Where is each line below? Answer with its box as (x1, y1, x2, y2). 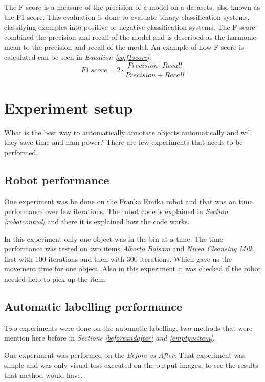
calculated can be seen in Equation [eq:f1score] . (4, 51, 151, 62)
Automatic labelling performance (4, 298, 182, 314)
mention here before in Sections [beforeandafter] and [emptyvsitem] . (4, 332, 215, 343)
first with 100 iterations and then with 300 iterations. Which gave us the (4, 253, 232, 264)
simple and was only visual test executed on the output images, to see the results (4, 359, 258, 370)
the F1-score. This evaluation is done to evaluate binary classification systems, (4, 11, 250, 22)
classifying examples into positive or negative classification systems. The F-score (4, 22, 255, 32)
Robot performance (4, 172, 109, 187)
